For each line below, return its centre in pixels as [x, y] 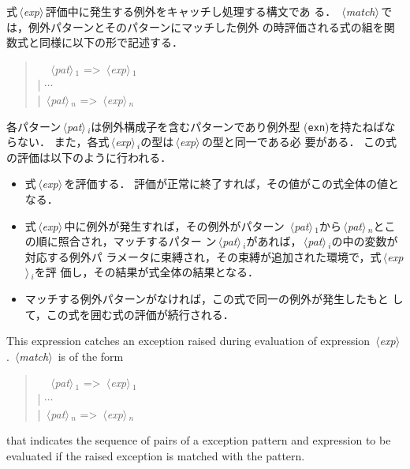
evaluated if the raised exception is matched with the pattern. [156, 455]
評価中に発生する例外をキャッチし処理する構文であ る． [191, 11]
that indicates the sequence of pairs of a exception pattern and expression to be [199, 440]
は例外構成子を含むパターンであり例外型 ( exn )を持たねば [238, 126]
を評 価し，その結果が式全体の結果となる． [146, 272]
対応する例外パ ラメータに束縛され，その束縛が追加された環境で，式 [203, 256]
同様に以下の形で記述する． [111, 42]
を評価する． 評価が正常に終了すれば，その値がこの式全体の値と [232, 184]
